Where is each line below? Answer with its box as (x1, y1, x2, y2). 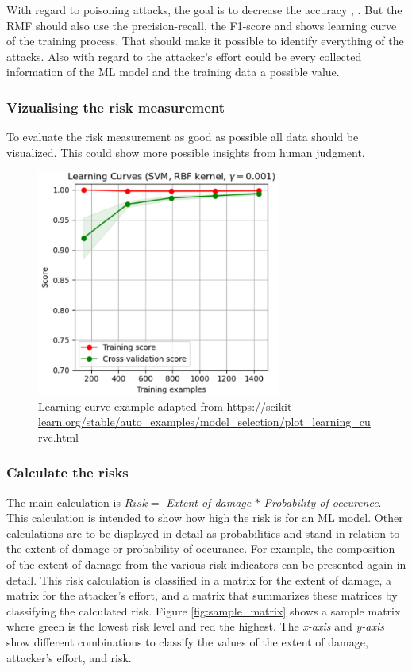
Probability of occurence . (264, 493, 382, 510)
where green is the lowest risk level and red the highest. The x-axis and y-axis (6, 618, 384, 635)
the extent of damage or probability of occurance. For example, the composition (6, 540, 395, 557)
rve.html (38, 428, 79, 445)
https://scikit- (226, 397, 296, 414)
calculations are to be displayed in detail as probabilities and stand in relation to (6, 524, 400, 541)
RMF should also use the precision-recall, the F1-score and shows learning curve (6, 17, 397, 33)
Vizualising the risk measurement (6, 97, 225, 117)
